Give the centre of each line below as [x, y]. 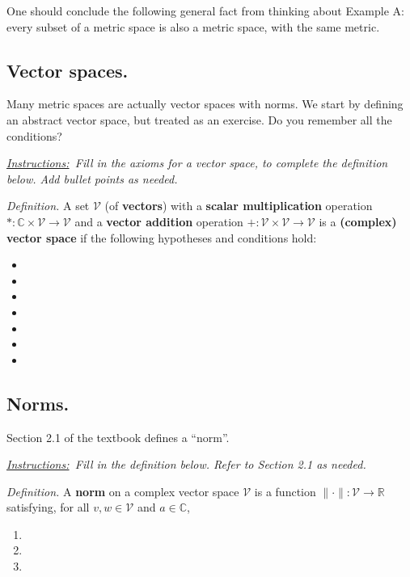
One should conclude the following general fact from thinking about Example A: [205, 11]
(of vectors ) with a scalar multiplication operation [239, 206]
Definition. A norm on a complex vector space [123, 491]
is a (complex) [358, 221]
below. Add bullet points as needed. [92, 178]
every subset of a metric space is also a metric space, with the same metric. [193, 26]
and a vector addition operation [159, 221]
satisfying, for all [48, 507]
